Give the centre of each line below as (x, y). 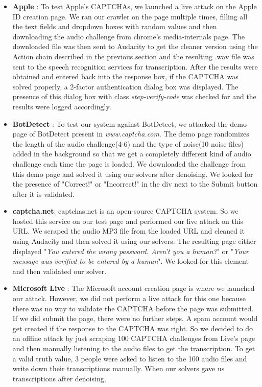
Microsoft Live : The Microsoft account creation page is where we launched (134, 288)
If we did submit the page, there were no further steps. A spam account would (135, 318)
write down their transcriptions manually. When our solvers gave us (118, 368)
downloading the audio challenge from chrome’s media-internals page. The (128, 36)
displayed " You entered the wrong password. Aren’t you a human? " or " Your (130, 251)
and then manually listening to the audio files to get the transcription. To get (134, 348)
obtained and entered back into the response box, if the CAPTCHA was (125, 76)
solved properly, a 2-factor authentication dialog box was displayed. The (125, 86)
